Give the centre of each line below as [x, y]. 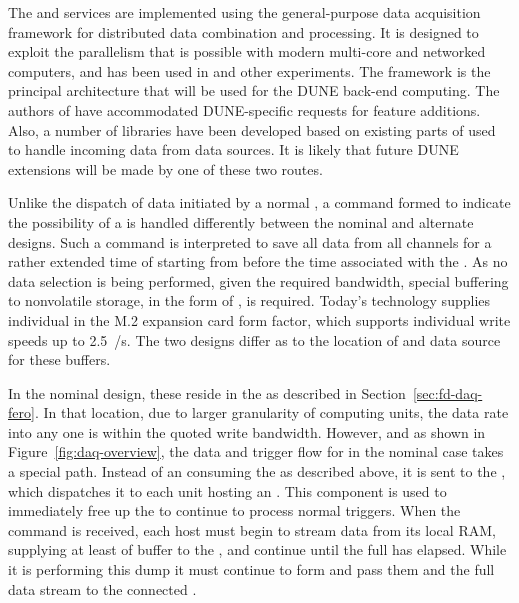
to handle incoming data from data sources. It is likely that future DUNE [233, 149]
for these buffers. [59, 359]
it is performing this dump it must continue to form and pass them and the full [251, 569]
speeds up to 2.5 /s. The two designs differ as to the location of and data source [254, 339]
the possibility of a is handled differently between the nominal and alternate [241, 221]
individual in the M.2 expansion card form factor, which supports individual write [259, 319]
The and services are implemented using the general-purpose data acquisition [244, 12]
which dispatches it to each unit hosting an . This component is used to [227, 490]
